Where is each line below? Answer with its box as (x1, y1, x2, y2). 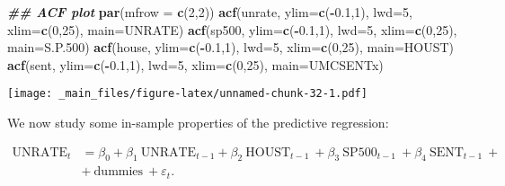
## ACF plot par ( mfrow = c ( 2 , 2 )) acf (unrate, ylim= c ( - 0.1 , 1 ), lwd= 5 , (7, 3, 412, 21)
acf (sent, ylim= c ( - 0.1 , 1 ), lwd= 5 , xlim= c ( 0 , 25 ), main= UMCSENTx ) (7, 55, 384, 74)
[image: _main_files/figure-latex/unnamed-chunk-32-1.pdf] (7, 87, 368, 101)
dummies (93, 165, 144, 179)
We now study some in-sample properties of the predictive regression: (7, 113, 389, 132)
